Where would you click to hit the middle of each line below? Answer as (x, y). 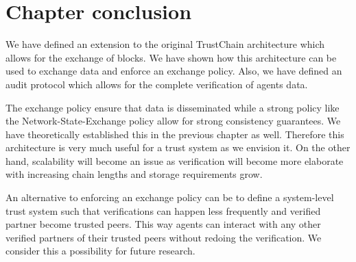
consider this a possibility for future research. (100, 251)
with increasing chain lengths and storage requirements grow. (134, 174)
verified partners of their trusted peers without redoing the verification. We (164, 237)
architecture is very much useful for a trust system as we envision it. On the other (178, 147)
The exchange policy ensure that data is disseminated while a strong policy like (173, 107)
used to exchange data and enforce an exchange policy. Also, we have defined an (174, 71)
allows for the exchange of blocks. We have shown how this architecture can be (171, 57)
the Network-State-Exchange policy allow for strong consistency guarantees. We (173, 121)
